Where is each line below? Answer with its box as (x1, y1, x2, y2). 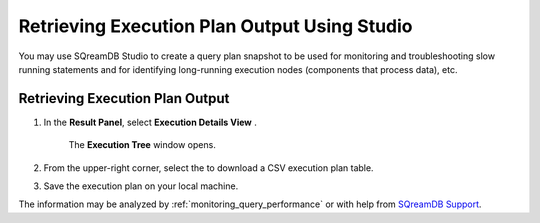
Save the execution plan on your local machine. (43, 180, 239, 192)
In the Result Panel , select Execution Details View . (43, 116, 257, 128)
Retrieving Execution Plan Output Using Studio (18, 15, 413, 37)
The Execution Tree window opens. (68, 139, 217, 151)
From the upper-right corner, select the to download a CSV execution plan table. (43, 161, 374, 174)
